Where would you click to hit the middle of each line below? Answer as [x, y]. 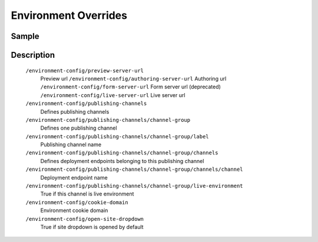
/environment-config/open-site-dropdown [85, 219]
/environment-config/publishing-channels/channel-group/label [117, 136]
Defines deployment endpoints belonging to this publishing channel [122, 161]
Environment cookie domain [74, 210]
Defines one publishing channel [79, 128]
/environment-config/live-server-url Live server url [113, 95]
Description [33, 55]
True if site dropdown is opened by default [92, 227]
